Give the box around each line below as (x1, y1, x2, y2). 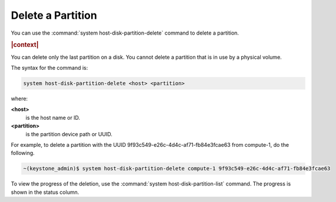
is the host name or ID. (25, 114, 81, 121)
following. (11, 150, 35, 157)
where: (11, 95, 28, 102)
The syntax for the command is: (11, 64, 88, 71)
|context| (11, 41, 39, 49)
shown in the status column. (11, 188, 79, 196)
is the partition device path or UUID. (25, 130, 113, 137)
